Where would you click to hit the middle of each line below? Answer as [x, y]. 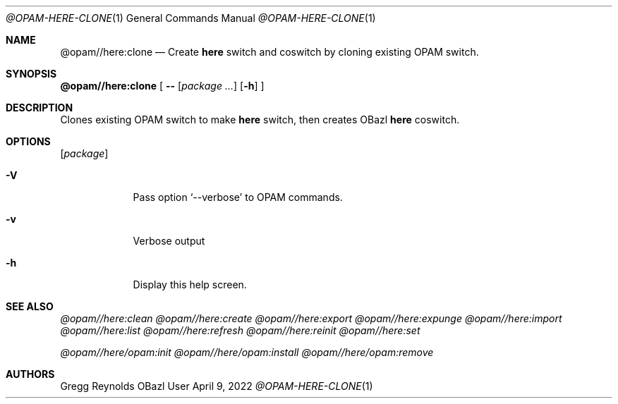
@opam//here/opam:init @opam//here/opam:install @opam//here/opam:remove [247, 352]
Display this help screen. [190, 284]
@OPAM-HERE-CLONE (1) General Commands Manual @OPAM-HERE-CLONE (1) [191, 18]
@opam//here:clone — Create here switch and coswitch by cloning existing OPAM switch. [269, 52]
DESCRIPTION [40, 108]
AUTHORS [30, 374]
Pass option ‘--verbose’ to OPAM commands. [238, 197]
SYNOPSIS [31, 74]
